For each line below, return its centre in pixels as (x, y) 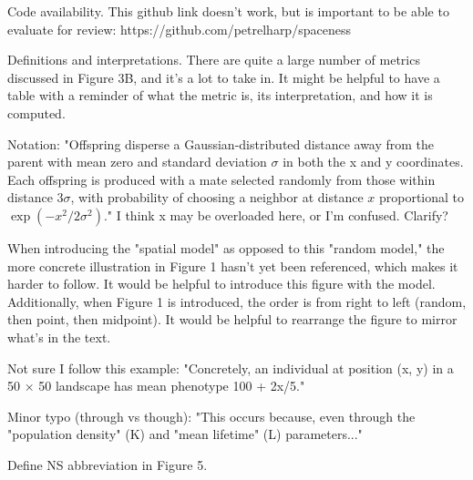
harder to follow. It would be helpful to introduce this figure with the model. (221, 284)
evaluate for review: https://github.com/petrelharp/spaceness (179, 29)
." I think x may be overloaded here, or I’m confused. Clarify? (276, 214)
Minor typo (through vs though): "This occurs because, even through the (211, 416)
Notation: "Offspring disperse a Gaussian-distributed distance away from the (221, 143)
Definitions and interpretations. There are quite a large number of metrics (214, 60)
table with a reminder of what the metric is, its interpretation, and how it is (220, 95)
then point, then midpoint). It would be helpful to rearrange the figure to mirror (232, 319)
